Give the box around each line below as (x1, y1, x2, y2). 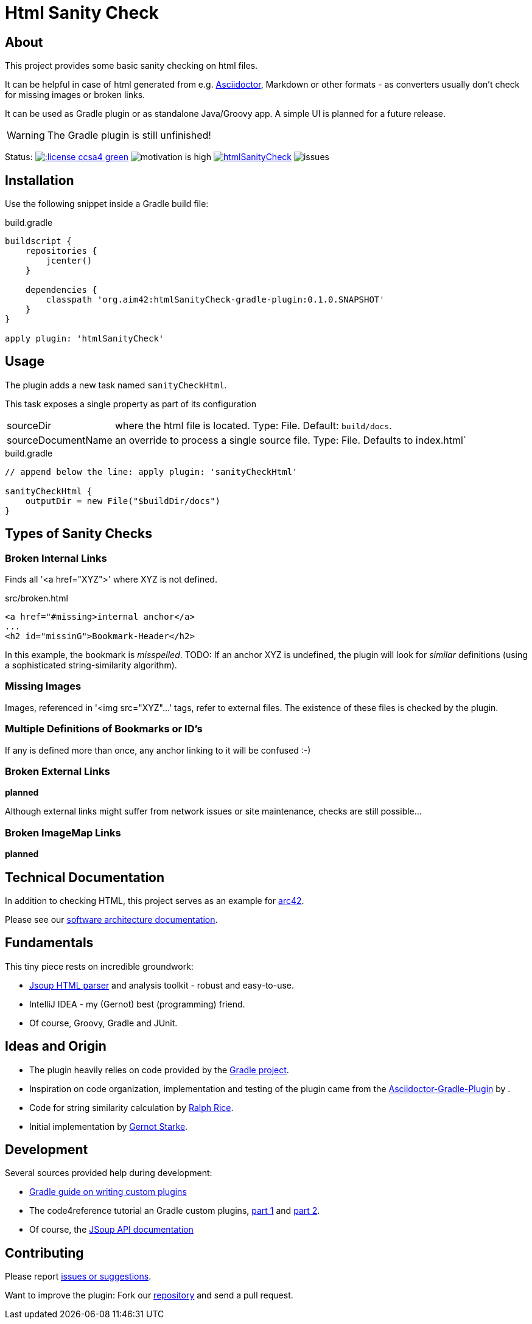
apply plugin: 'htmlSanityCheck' (5, 334, 164, 344)
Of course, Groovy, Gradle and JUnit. (29, 1017, 178, 1028)
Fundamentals (5, 935, 94, 951)
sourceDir (7, 419, 52, 432)
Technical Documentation (5, 869, 165, 885)
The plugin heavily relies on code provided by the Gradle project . (29, 1064, 289, 1075)
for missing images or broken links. (5, 89, 145, 100)
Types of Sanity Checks (5, 526, 152, 542)
